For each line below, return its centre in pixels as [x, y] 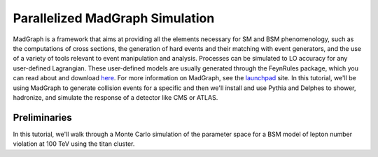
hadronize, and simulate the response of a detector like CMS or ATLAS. [115, 97]
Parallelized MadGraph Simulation [114, 18]
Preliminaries [43, 118]
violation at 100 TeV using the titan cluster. [74, 144]
